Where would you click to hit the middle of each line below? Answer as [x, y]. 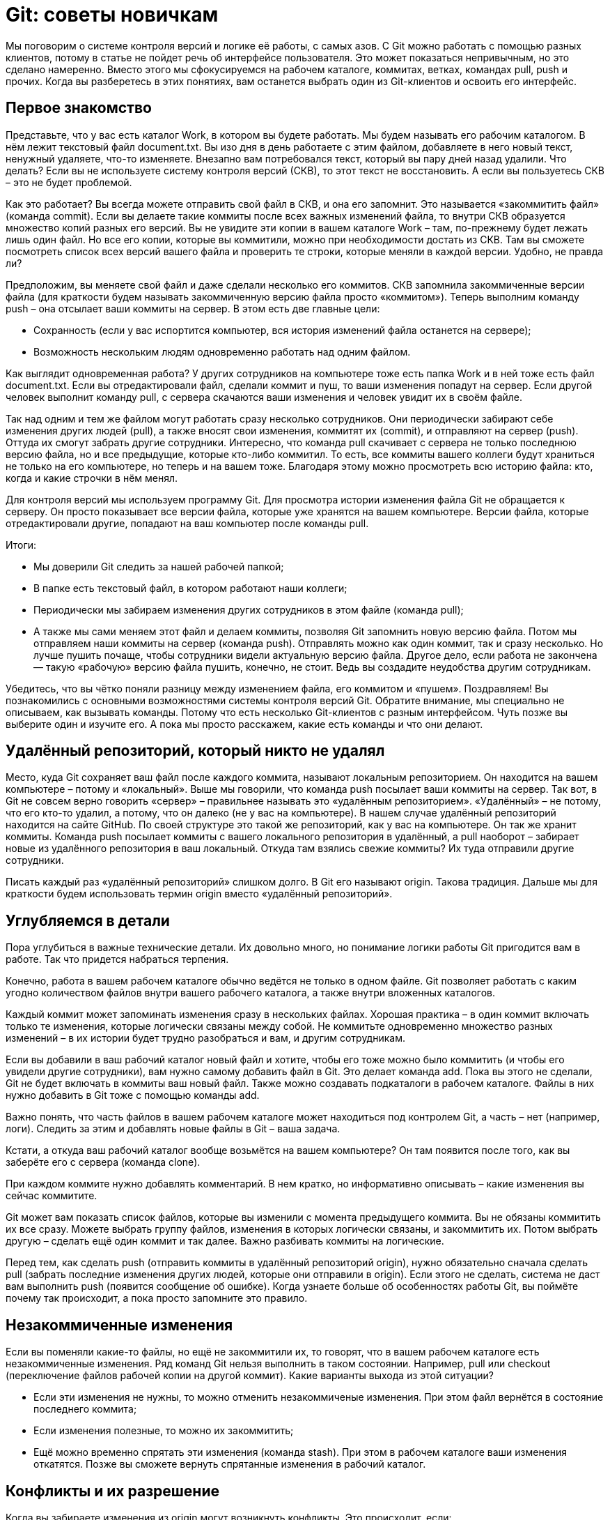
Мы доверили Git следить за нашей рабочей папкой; [159, 566]
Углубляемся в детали [88, 920]
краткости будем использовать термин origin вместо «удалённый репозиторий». [199, 894]
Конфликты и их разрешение [112, 1491]
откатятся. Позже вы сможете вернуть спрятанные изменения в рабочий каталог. [230, 1464]
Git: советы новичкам [112, 15]
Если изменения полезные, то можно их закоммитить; [164, 1431]
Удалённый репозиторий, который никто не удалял [195, 751]
